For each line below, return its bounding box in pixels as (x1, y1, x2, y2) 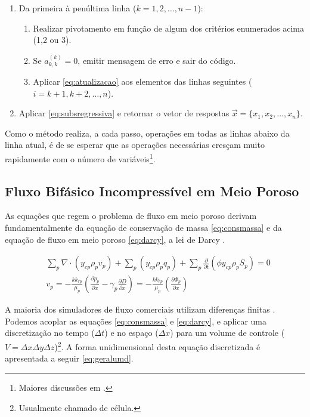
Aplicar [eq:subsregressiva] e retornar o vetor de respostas (18, 107, 230, 119)
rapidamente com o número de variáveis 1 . (5, 150, 156, 165)
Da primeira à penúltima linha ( (18, 2, 137, 14)
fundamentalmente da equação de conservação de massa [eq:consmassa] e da (5, 221, 282, 234)
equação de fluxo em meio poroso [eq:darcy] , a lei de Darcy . (5, 233, 225, 245)
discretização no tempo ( (5, 326, 95, 339)
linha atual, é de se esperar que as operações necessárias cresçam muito (5, 138, 265, 151)
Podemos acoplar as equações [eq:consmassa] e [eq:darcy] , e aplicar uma (5, 314, 267, 327)
